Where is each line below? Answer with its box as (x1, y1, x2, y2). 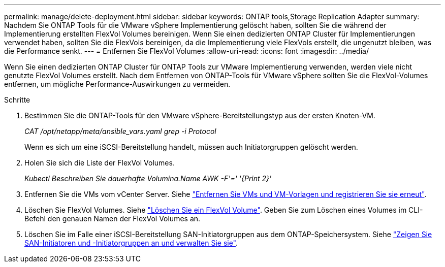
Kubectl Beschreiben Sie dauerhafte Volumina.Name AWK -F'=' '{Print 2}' (24, 174, 272, 183)
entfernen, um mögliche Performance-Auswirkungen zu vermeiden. (4, 80, 231, 88)
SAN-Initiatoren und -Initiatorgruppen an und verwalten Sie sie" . (24, 239, 238, 247)
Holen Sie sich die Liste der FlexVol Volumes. (24, 158, 175, 167)
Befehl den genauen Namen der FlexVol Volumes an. (24, 214, 201, 223)
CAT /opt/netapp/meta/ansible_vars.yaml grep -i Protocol (24, 127, 216, 136)
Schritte (4, 95, 30, 104)
